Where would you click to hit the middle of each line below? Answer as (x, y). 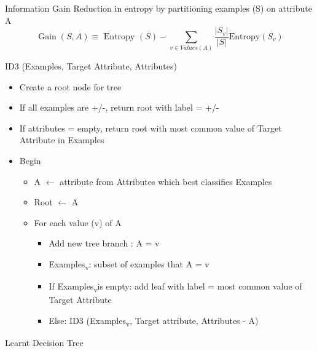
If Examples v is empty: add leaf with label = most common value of (175, 287)
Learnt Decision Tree (44, 342)
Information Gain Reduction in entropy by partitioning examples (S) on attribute (158, 8)
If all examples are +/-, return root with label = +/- (119, 107)
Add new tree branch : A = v (104, 243)
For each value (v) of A (78, 222)
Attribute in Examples (62, 140)
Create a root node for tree (70, 86)
